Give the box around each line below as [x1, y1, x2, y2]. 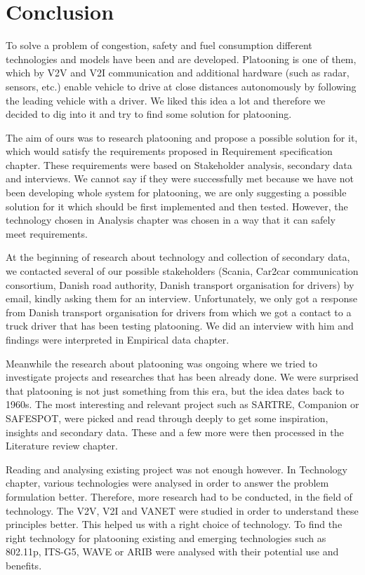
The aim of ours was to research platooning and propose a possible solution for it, [6, 130, 358, 144]
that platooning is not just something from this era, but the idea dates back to [6, 383, 345, 398]
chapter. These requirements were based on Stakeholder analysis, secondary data [6, 157, 352, 172]
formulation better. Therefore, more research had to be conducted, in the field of [6, 489, 352, 503]
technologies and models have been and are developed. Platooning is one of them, [6, 51, 357, 66]
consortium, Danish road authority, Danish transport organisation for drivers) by [6, 277, 354, 292]
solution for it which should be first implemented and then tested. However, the [6, 198, 348, 213]
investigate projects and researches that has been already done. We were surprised [6, 370, 359, 384]
